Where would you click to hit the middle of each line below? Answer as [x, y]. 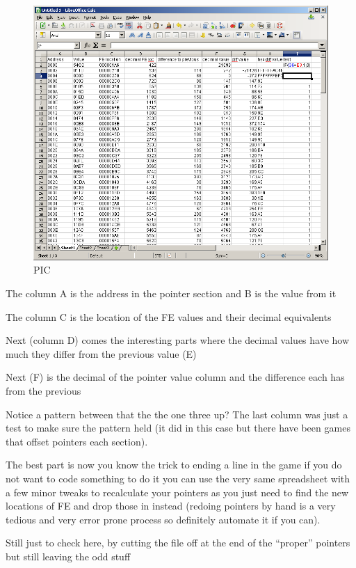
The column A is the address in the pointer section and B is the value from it [171, 293]
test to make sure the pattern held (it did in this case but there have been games [178, 428]
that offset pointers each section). [77, 441]
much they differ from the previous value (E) [101, 353]
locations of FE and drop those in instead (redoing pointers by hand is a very [171, 506]
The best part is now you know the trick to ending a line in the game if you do [174, 465]
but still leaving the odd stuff [68, 556]
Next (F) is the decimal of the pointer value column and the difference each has [175, 377]
